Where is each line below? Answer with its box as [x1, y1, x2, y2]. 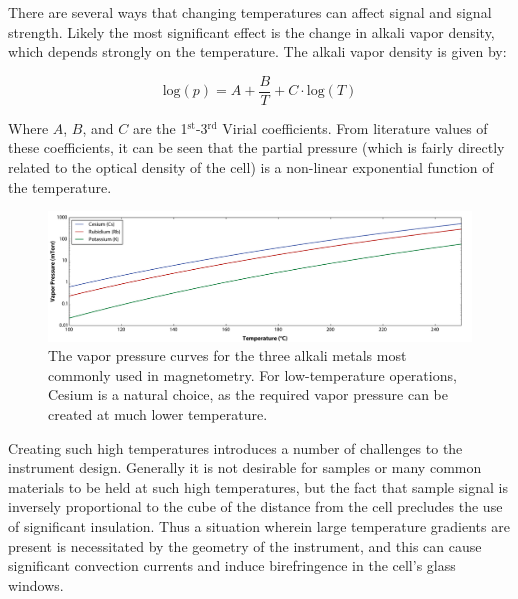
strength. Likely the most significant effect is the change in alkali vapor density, [8, 21, 495, 42]
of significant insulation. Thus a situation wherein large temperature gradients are [8, 515, 510, 536]
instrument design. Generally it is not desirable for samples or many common [8, 457, 482, 478]
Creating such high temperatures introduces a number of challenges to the [8, 437, 463, 458]
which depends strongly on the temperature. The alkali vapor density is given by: [8, 41, 507, 62]
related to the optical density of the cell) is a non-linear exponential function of [8, 157, 494, 178]
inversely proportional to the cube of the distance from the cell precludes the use [8, 496, 503, 517]
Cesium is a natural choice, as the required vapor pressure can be [48, 384, 448, 405]
